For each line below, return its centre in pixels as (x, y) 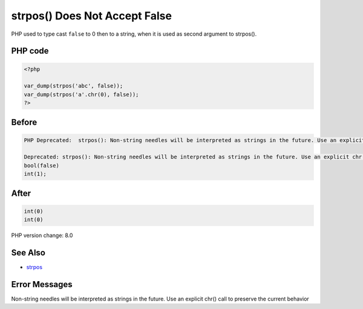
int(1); (35, 174)
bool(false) (42, 165)
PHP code (30, 51)
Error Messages (42, 284)
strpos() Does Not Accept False (92, 16)
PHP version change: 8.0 (42, 235)
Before (24, 122)
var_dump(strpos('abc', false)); (74, 86)
